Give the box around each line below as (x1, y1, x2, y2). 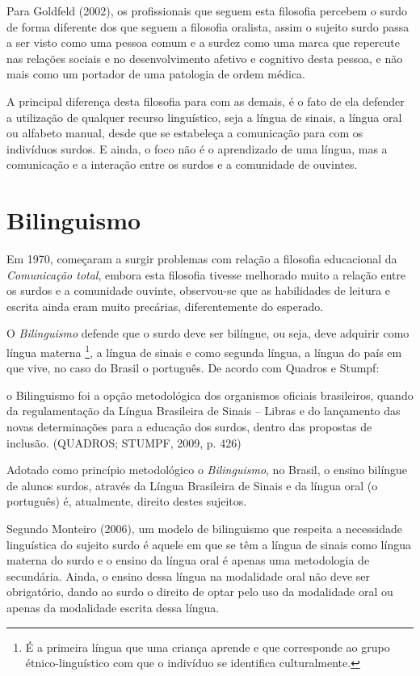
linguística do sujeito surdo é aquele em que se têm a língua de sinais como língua (6, 535, 411, 552)
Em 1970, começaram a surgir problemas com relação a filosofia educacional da (6, 250, 397, 267)
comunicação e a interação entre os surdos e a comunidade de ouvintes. (6, 156, 358, 173)
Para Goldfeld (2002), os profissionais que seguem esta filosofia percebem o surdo (6, 2, 408, 19)
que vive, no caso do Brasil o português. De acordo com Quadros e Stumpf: (6, 359, 380, 376)
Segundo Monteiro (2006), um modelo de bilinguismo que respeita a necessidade (6, 520, 402, 537)
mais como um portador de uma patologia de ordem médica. (6, 65, 306, 82)
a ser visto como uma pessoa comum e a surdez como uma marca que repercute (6, 34, 400, 51)
